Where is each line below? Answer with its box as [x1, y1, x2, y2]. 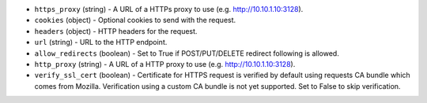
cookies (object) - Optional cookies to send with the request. [34, 16, 236, 25]
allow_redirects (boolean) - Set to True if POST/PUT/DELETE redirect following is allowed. [34, 48, 339, 58]
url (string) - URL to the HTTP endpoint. [34, 38, 168, 47]
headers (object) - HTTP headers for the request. [34, 26, 198, 35]
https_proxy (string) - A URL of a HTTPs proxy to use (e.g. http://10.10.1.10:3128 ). [34, 5, 304, 13]
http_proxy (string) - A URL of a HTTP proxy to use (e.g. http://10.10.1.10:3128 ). [34, 59, 296, 68]
